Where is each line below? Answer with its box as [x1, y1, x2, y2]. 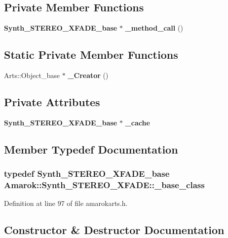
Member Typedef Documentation [4, 141, 178, 157]
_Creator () [68, 70, 109, 80]
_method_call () [125, 23, 183, 33]
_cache [125, 117, 150, 127]
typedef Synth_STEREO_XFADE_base [4, 167, 170, 180]
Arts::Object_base [4, 70, 60, 80]
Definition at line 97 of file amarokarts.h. [4, 198, 128, 208]
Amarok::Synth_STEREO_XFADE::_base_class [4, 179, 205, 191]
